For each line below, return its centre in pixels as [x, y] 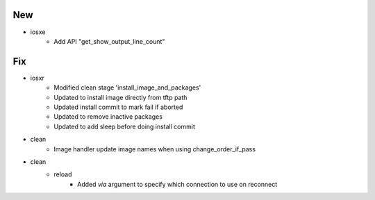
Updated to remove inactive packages [108, 117]
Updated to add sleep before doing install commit [125, 126]
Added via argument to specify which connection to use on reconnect [177, 184]
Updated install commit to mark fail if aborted [118, 107]
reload [63, 174]
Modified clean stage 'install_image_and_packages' [127, 87]
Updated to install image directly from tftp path [120, 97]
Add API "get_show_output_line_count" [109, 41]
